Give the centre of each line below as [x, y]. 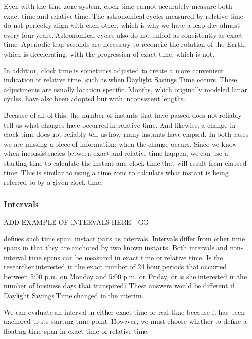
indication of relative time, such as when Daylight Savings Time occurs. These [121, 80]
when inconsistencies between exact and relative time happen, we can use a [116, 153]
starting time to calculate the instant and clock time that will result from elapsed [125, 162]
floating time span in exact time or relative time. [77, 330]
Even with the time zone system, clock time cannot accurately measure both [118, 6]
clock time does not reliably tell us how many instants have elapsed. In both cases [126, 134]
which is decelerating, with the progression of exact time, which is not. [109, 53]
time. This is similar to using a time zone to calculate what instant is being [116, 172]
